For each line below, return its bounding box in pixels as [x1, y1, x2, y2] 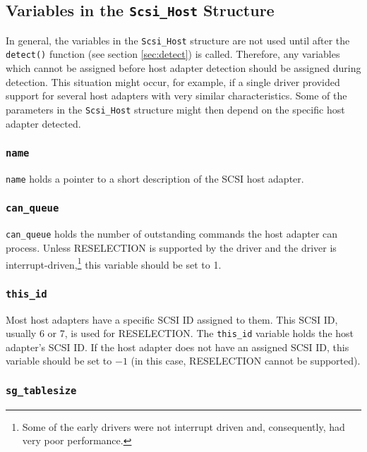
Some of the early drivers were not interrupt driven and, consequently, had [22, 419, 345, 434]
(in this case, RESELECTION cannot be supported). [131, 353, 361, 368]
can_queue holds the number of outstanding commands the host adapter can [6, 226, 338, 241]
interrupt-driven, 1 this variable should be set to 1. [6, 255, 222, 271]
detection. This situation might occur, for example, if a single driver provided [6, 74, 340, 89]
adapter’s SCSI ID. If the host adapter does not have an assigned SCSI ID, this [6, 339, 349, 354]
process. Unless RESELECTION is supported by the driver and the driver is [6, 240, 337, 255]
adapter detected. [6, 116, 81, 130]
